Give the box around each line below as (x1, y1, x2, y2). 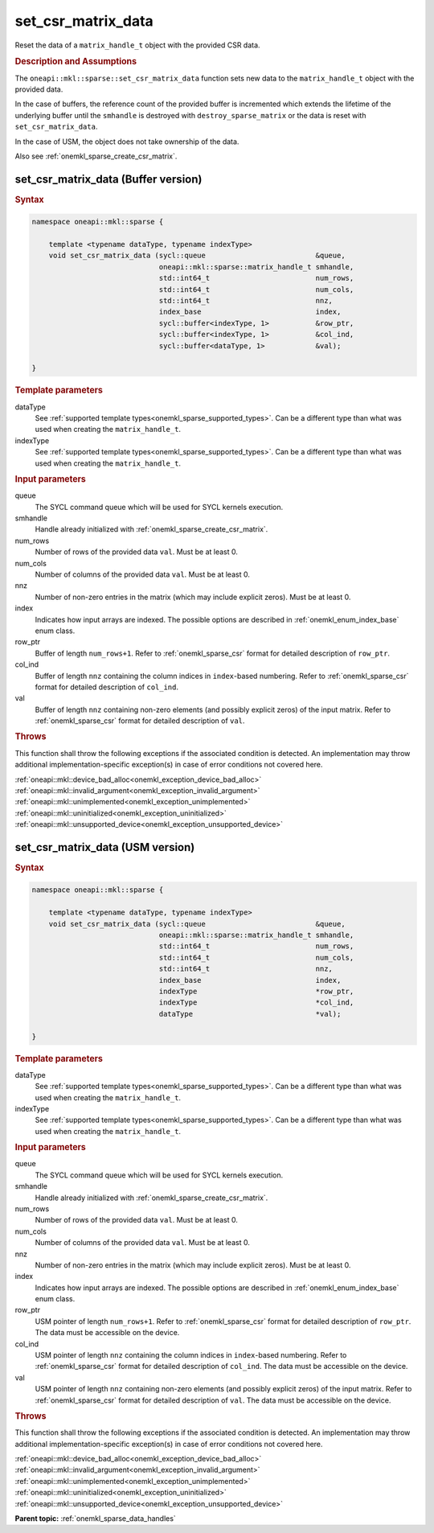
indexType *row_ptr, (158, 986, 354, 996)
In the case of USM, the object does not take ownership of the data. (14, 137, 240, 146)
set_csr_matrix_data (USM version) (14, 840, 195, 854)
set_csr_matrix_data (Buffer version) (14, 172, 203, 186)
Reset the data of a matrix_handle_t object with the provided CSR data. (14, 40, 260, 50)
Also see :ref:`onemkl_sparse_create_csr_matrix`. (14, 151, 178, 161)
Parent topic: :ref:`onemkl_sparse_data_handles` (14, 1513, 176, 1523)
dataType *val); (158, 1009, 342, 1018)
